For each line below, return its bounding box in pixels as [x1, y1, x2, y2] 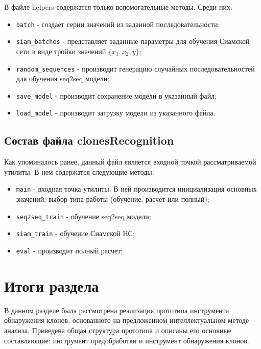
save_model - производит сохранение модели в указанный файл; [16, 90, 217, 101]
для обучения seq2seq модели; [16, 73, 110, 84]
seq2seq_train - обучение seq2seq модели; [16, 211, 151, 221]
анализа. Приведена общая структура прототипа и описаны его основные [4, 324, 232, 335]
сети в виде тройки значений [16, 45, 106, 56]
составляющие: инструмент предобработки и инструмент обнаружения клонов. [4, 335, 249, 345]
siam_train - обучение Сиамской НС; [16, 228, 135, 239]
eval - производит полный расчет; [16, 245, 123, 256]
